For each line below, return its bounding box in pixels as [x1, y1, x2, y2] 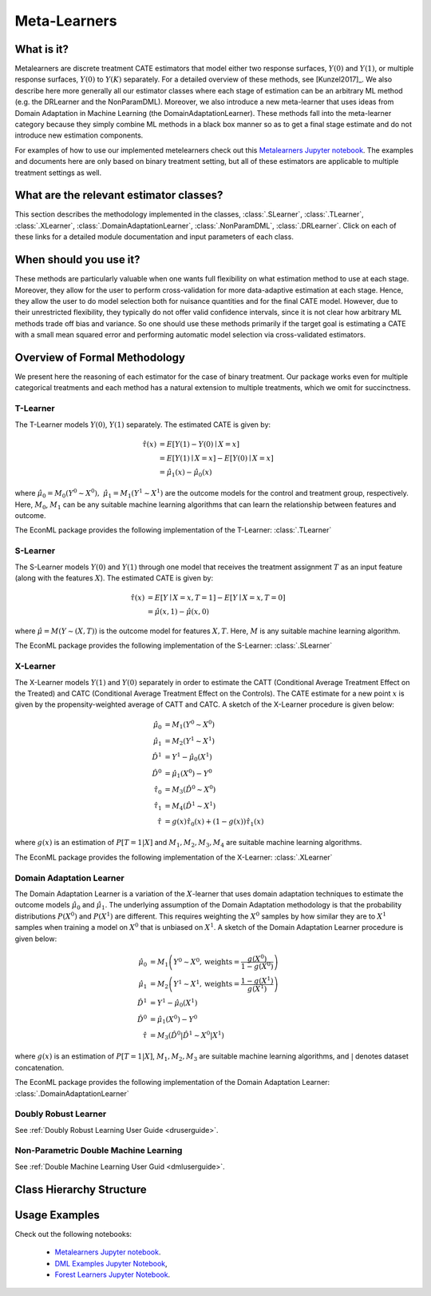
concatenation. [14, 1063, 65, 1072]
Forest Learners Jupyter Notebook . [54, 1270, 171, 1279]
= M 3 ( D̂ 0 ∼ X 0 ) [164, 784, 216, 796]
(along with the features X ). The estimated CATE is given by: [14, 573, 214, 583]
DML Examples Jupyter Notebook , [54, 1258, 168, 1268]
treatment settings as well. [14, 168, 102, 177]
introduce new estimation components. [14, 130, 144, 140]
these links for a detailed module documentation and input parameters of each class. [14, 232, 295, 241]
